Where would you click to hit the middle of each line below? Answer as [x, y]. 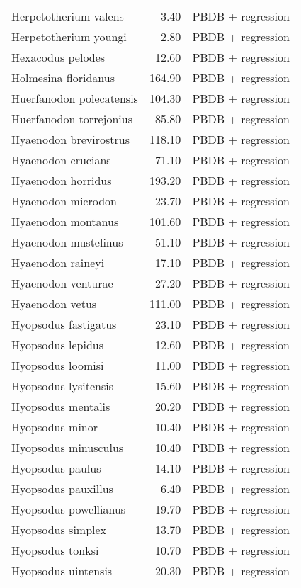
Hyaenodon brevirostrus [71, 139]
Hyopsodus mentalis [61, 406]
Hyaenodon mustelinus [67, 242]
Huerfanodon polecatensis [75, 98]
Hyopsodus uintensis [62, 571]
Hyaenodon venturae [62, 283]
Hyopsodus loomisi [58, 365]
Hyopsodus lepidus [58, 345]
